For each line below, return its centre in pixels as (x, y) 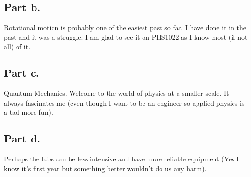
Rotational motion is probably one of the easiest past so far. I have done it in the (125, 27)
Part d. (22, 138)
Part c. (22, 73)
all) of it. (17, 46)
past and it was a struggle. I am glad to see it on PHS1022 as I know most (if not (126, 37)
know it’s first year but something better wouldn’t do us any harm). (105, 168)
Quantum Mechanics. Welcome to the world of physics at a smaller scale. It (117, 93)
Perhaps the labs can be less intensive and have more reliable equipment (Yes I (122, 159)
